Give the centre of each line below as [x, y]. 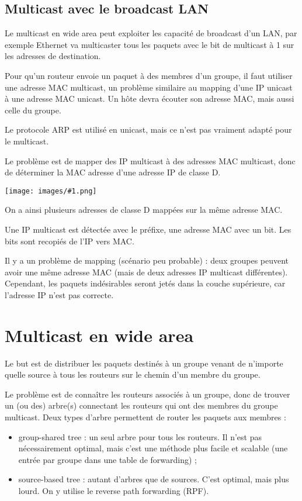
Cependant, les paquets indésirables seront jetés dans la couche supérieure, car [145, 283]
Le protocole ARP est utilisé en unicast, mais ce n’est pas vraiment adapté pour [148, 129]
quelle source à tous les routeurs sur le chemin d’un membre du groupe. [133, 374]
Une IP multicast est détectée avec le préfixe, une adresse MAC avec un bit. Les [148, 229]
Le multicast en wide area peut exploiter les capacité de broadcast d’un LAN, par [151, 33]
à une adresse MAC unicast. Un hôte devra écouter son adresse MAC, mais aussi [150, 99]
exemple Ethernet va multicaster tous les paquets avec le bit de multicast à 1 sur [150, 44]
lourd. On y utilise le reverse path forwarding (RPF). [114, 491]
